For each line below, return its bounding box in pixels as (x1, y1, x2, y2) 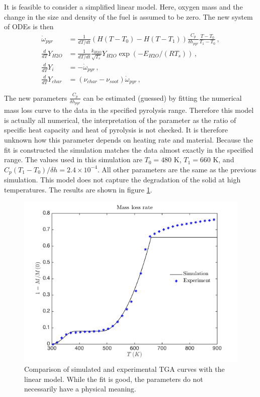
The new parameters (4, 92, 67, 103)
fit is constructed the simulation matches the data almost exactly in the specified (4, 144, 253, 155)
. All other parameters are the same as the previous (97, 164, 256, 174)
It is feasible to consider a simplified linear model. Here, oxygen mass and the (4, 2, 243, 12)
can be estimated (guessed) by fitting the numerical (83, 92, 242, 103)
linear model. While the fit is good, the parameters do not (24, 373, 203, 384)
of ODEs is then (4, 21, 54, 32)
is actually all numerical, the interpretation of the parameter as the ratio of (4, 114, 236, 125)
